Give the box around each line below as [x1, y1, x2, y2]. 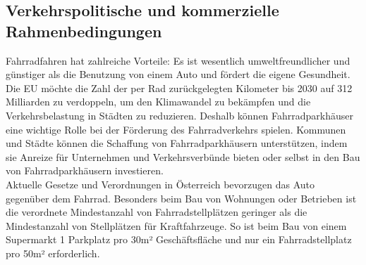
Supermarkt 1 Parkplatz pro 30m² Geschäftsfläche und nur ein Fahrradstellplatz [6, 232, 352, 247]
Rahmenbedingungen [6, 20, 162, 41]
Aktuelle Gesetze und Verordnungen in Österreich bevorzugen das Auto [6, 176, 315, 191]
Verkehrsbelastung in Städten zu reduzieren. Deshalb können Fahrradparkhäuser [6, 108, 354, 122]
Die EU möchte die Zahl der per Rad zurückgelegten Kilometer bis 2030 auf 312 [6, 80, 353, 95]
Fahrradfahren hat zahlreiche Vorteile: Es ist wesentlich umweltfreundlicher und [6, 53, 350, 67]
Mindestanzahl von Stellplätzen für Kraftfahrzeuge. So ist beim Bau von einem [6, 218, 347, 233]
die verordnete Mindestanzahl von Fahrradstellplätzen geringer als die [6, 205, 307, 219]
